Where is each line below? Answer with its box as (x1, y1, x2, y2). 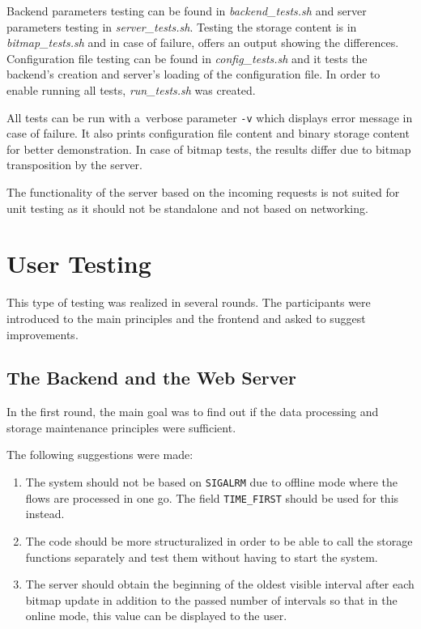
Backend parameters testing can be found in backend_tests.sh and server (6, 2, 367, 19)
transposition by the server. (6, 156, 142, 173)
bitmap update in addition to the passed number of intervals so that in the (25, 591, 398, 608)
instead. (25, 505, 65, 522)
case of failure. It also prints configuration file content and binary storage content (6, 125, 410, 142)
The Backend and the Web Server (6, 365, 296, 390)
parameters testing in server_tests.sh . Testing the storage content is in (6, 18, 357, 35)
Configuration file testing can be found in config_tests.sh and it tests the (6, 49, 368, 66)
